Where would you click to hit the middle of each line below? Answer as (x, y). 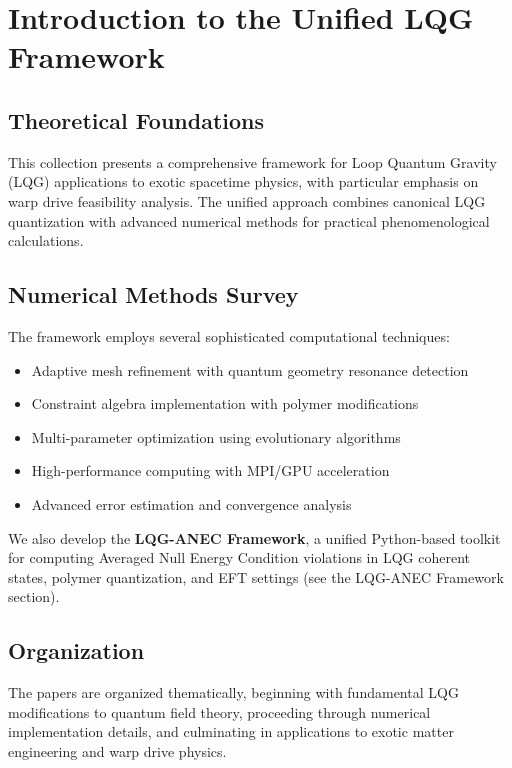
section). (34, 596)
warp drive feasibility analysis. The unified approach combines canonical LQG (247, 200)
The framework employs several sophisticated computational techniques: (229, 335)
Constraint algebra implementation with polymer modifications (225, 403)
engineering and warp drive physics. (117, 750)
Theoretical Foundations (136, 119)
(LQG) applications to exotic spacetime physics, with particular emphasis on (243, 181)
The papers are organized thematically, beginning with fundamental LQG (233, 692)
